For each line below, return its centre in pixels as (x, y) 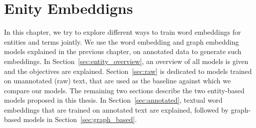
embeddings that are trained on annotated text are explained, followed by (116, 109)
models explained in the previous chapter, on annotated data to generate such (123, 51)
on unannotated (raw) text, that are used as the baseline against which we (118, 81)
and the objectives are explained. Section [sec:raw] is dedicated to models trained (128, 71)
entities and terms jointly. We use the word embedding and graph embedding (122, 41)
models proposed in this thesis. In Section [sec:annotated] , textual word (113, 100)
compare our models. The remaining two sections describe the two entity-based (124, 90)
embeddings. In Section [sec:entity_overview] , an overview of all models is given (126, 61)
